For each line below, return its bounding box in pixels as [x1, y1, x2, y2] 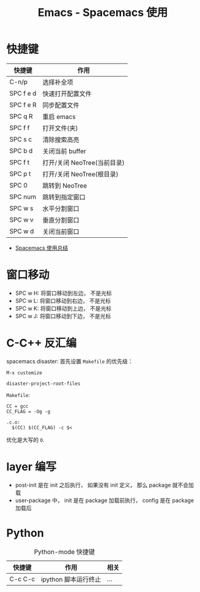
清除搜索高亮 [42, 135, 80, 144]
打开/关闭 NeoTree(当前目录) [42, 158, 125, 167]
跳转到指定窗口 [42, 192, 86, 201]
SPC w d [9, 227, 34, 235]
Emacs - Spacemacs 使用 [37, 6, 168, 20]
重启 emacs [42, 112, 76, 121]
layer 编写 [6, 460, 57, 474]
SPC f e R [9, 101, 37, 109]
